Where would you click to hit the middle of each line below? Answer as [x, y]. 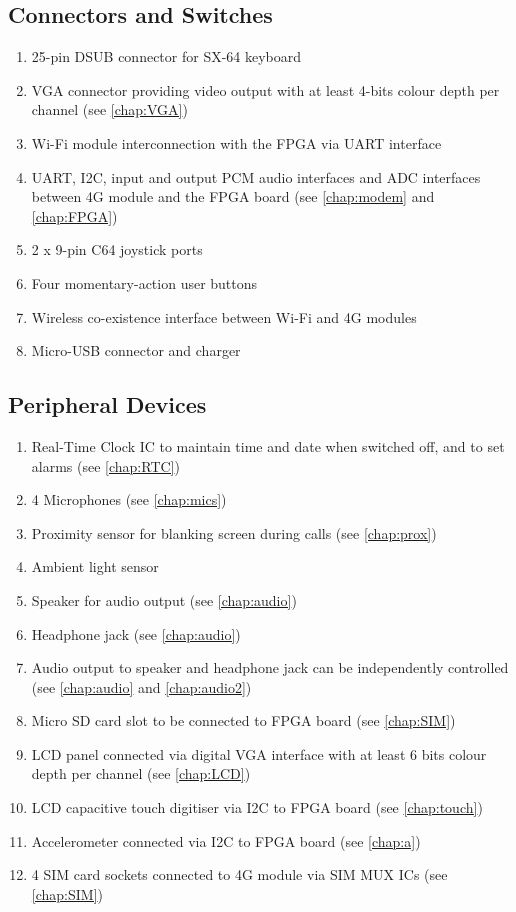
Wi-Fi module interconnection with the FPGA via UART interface [236, 142]
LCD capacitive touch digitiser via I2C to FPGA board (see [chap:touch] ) [257, 807]
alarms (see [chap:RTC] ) [105, 465]
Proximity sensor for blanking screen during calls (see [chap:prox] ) [234, 532]
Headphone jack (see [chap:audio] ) [136, 633]
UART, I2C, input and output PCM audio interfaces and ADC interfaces [256, 176]
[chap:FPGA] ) [74, 215]
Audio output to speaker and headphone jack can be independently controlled [270, 667]
